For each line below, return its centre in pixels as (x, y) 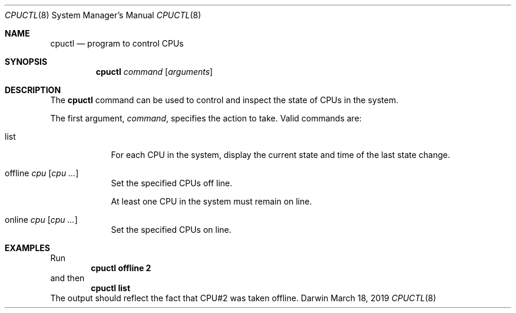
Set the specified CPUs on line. (171, 230)
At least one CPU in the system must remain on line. (211, 201)
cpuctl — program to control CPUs (117, 43)
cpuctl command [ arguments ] (154, 72)
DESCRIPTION (33, 90)
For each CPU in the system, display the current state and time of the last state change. (281, 155)
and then (67, 278)
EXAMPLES (27, 248)
